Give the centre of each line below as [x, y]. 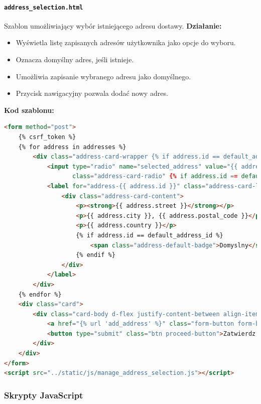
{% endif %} [96, 255]
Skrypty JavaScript [44, 395]
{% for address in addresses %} [72, 147]
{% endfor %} [40, 294]
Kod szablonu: [29, 110]
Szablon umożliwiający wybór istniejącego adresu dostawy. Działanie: [113, 25]
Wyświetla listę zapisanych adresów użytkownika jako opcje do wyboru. [126, 42]
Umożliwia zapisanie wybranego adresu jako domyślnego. [103, 76]
